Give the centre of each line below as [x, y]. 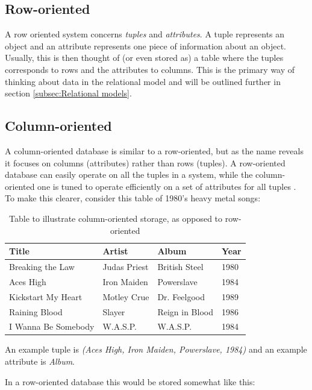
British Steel [180, 266]
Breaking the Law [42, 266]
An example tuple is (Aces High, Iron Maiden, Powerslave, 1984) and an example [156, 349]
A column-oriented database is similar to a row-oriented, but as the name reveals [154, 150]
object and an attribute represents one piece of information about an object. [146, 46]
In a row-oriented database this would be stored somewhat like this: [130, 381]
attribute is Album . [40, 361]
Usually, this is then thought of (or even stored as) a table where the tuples [144, 58]
